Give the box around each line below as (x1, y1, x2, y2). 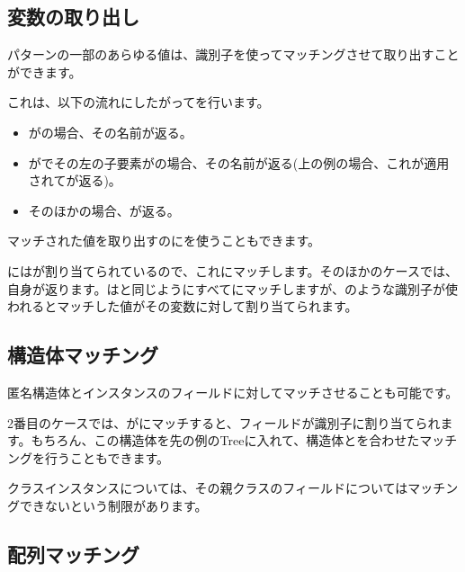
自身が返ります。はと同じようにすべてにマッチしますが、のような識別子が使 (7, 279, 458, 298)
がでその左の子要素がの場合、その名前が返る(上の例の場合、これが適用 (28, 153, 450, 172)
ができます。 (7, 62, 82, 81)
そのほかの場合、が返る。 (28, 201, 180, 219)
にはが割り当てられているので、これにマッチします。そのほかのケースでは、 (7, 261, 458, 280)
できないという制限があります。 (19, 496, 208, 514)
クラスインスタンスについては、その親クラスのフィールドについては (7, 478, 408, 497)
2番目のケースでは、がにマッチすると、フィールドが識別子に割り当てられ (7, 413, 441, 432)
